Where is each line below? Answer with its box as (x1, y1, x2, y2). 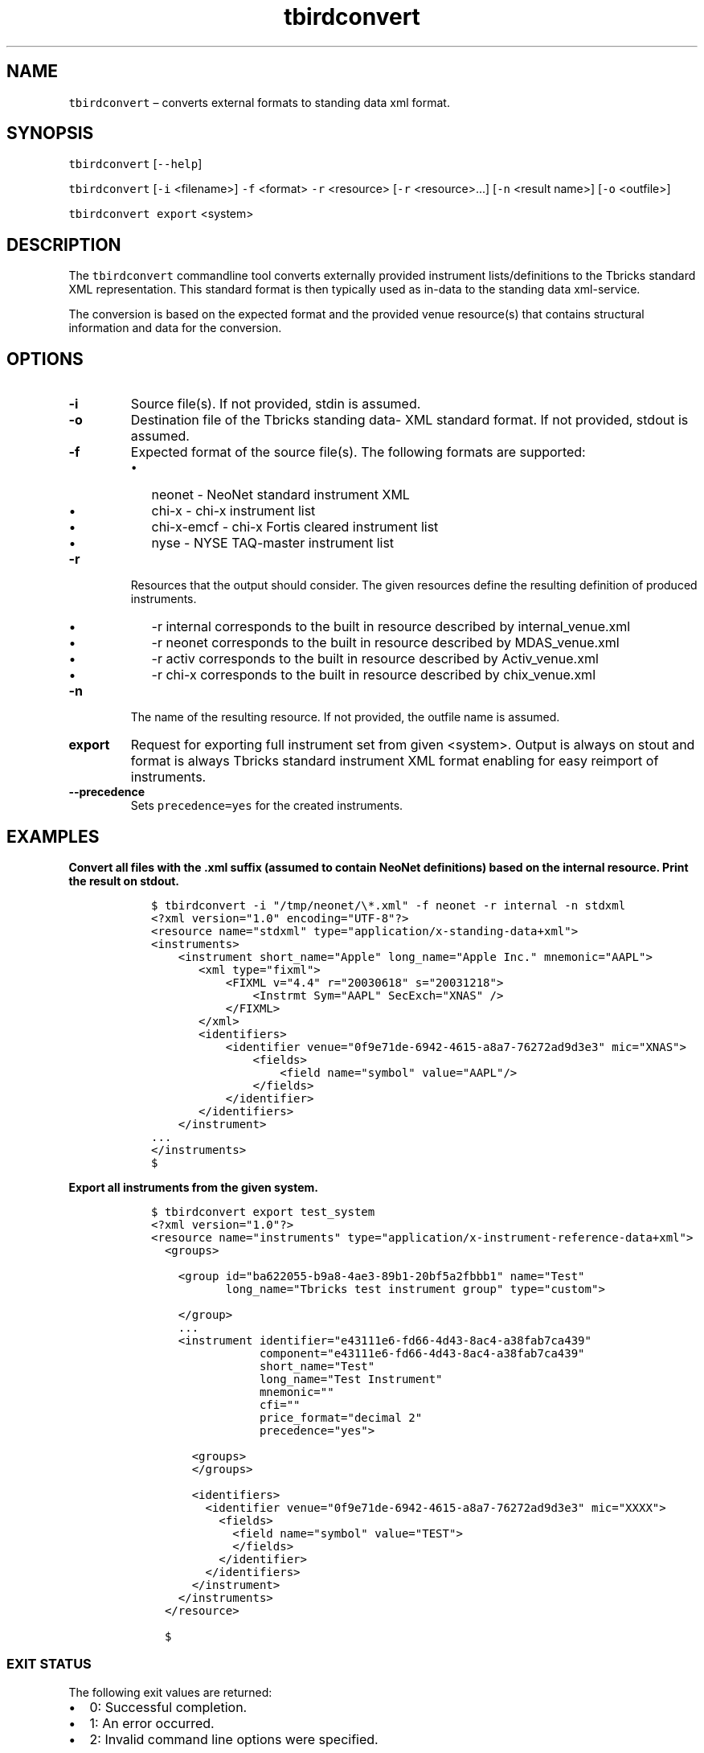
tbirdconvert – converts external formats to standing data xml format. (68, 95, 450, 109)
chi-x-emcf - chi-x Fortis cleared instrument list (151, 519, 439, 536)
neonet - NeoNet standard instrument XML (151, 486, 410, 503)
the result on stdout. (68, 873, 179, 888)
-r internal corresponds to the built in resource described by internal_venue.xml (151, 618, 631, 635)
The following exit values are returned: (68, 1685, 272, 1699)
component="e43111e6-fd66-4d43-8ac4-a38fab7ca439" (259, 1346, 585, 1360)
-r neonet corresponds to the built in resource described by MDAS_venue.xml (151, 634, 620, 651)
